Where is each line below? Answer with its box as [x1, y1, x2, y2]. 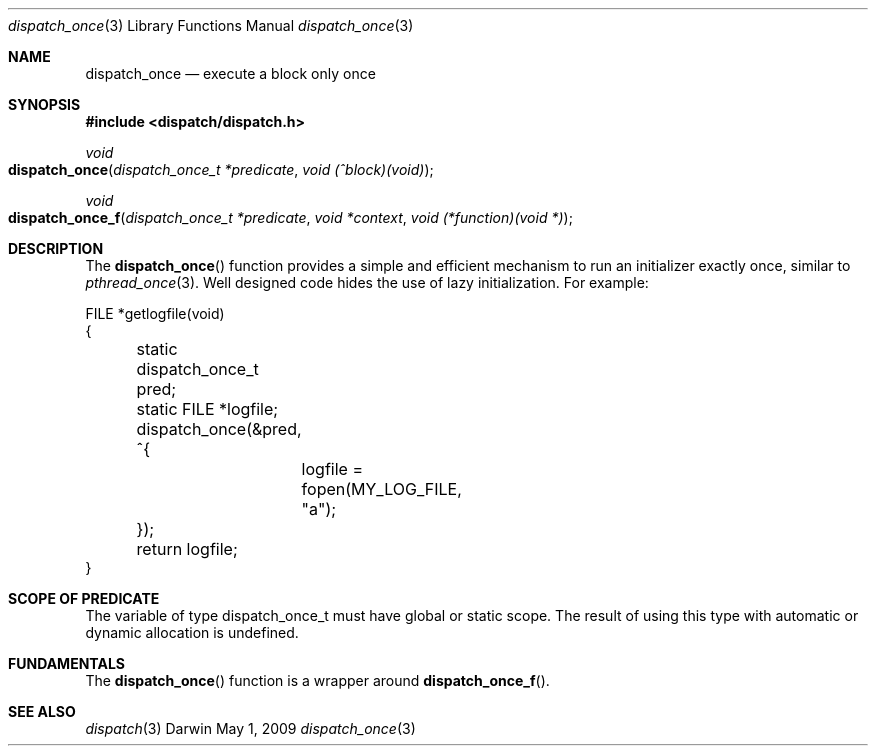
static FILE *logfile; [136, 399, 279, 419]
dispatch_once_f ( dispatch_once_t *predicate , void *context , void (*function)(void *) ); [8, 209, 573, 226]
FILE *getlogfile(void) [85, 305, 225, 322]
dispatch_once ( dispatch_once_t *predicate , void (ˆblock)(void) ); [8, 161, 434, 178]
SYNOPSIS [8, 96, 81, 113]
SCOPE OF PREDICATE [8, 590, 160, 607]
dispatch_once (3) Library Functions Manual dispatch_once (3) [8, 17, 414, 34]
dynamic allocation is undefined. [85, 624, 299, 641]
